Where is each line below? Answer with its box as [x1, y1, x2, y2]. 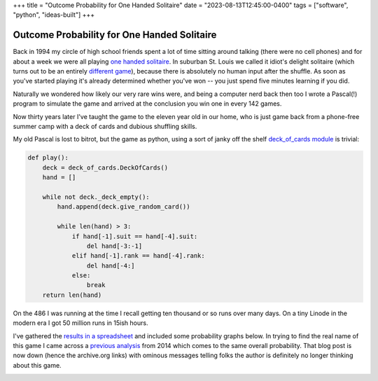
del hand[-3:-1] [86, 242, 143, 250]
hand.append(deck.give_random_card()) [57, 203, 190, 211]
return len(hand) [42, 291, 102, 299]
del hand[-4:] [86, 261, 136, 270]
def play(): [27, 154, 69, 162]
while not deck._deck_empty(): [42, 193, 150, 201]
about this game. [13, 361, 62, 369]
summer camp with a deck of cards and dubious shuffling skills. [13, 123, 197, 131]
